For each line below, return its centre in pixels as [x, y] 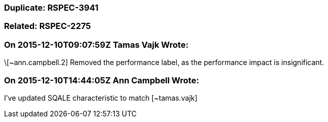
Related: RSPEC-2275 [47, 26]
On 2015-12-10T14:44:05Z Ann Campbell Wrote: [102, 80]
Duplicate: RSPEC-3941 [51, 8]
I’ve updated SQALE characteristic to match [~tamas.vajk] [101, 98]
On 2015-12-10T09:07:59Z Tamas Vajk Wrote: [96, 44]
